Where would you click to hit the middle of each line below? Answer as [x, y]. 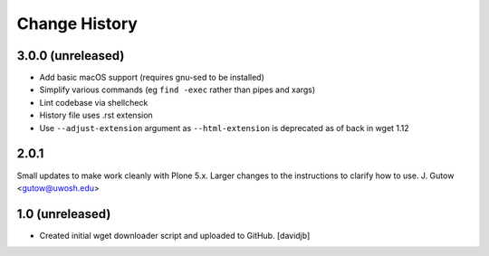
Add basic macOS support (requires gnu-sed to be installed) [152, 78]
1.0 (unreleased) [64, 214]
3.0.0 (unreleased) [71, 56]
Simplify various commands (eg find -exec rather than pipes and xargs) [177, 90]
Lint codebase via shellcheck [94, 102]
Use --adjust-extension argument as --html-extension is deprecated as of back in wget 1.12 [224, 128]
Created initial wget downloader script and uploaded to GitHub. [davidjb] [175, 235]
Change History [77, 24]
